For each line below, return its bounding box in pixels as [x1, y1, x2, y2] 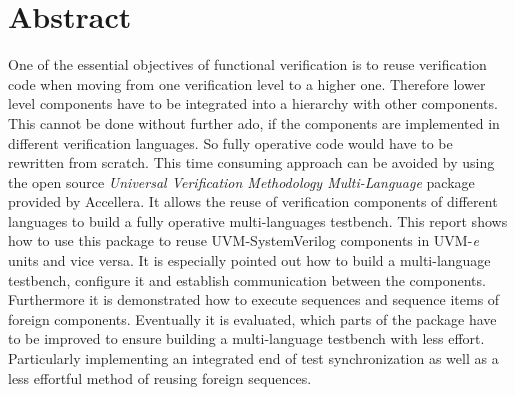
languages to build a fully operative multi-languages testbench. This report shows [8, 210, 508, 231]
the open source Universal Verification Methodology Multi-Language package [8, 171, 475, 192]
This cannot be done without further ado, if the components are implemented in [8, 112, 500, 133]
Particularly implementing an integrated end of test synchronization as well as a [8, 348, 499, 369]
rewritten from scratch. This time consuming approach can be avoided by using [8, 152, 495, 173]
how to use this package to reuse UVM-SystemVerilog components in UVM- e [8, 230, 479, 251]
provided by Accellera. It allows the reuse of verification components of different [8, 191, 498, 212]
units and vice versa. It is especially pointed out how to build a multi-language [8, 250, 491, 271]
